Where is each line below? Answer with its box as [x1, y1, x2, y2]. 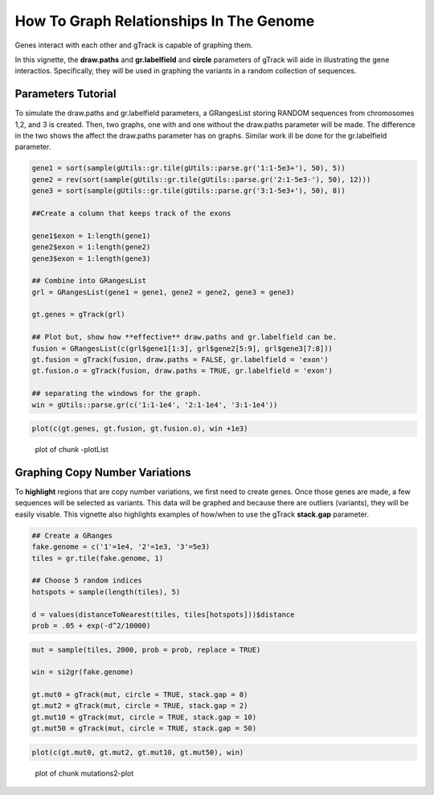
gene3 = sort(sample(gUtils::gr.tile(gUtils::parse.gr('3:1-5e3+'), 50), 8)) [31, 186, 346, 196]
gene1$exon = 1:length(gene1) [31, 231, 151, 241]
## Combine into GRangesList [31, 276, 147, 286]
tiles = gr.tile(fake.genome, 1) [31, 554, 164, 562]
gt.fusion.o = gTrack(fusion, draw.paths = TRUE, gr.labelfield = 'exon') [31, 366, 334, 376]
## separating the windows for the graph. [31, 389, 202, 398]
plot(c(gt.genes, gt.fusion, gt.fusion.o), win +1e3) [31, 424, 248, 434]
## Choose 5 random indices [31, 576, 142, 585]
